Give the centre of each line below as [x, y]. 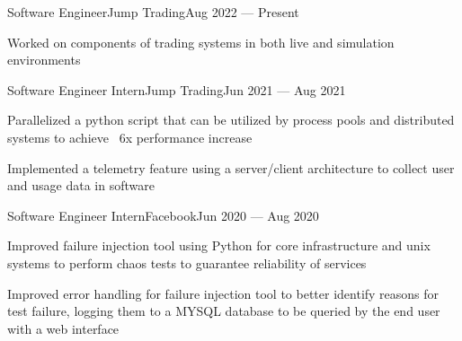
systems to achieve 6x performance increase [130, 137]
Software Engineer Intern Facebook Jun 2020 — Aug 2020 [163, 215]
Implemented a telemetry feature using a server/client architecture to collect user [231, 167]
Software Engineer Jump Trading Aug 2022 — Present [153, 12]
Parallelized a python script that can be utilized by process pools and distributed [231, 120]
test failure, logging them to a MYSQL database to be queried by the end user [224, 311]
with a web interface [63, 328]
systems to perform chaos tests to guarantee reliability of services [187, 262]
